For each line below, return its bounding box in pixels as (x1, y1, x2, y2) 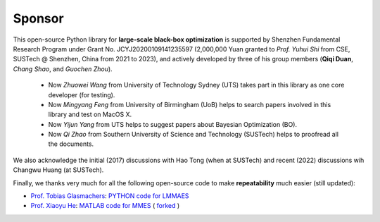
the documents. (48, 140, 94, 148)
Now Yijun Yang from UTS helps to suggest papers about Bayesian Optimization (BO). (48, 120, 298, 128)
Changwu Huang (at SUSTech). (13, 166, 104, 174)
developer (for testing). (48, 90, 115, 99)
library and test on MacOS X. (48, 110, 132, 119)
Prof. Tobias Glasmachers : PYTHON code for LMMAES (30, 192, 189, 200)
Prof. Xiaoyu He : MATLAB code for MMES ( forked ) (30, 202, 180, 210)
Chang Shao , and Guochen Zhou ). (13, 64, 113, 73)
